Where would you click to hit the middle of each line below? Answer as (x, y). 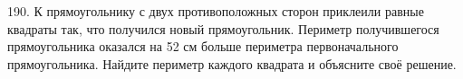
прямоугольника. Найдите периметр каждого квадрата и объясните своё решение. (232, 63)
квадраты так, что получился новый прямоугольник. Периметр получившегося (223, 28)
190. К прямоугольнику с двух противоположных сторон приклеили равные (216, 11)
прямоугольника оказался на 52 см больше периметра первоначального (203, 46)
